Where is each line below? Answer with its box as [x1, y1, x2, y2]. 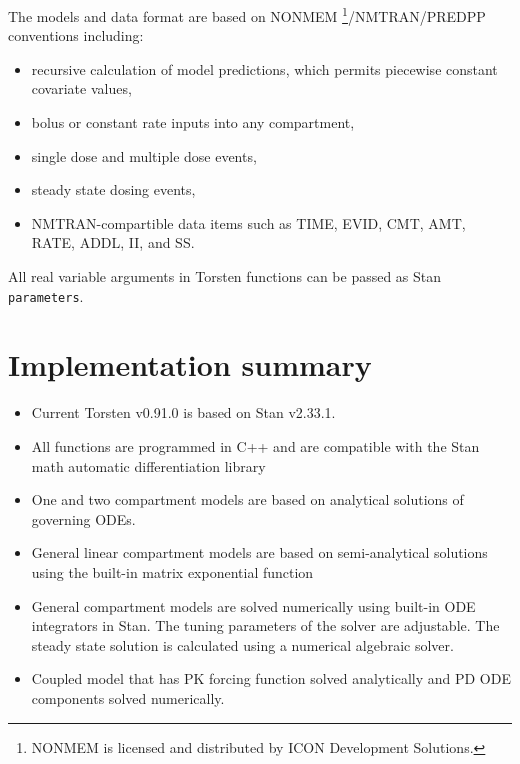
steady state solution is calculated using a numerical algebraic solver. [31, 634, 454, 655]
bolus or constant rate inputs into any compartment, [31, 112, 355, 133]
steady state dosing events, [31, 179, 196, 200]
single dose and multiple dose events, [31, 145, 257, 166]
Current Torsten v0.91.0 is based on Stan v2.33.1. [31, 402, 336, 423]
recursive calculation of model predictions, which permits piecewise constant [31, 58, 498, 79]
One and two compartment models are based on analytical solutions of [31, 489, 464, 510]
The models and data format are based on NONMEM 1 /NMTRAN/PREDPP [8, 3, 486, 26]
